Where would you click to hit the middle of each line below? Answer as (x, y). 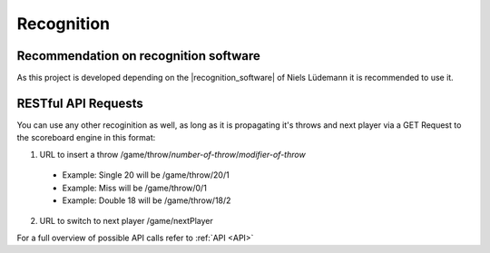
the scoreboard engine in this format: (86, 138)
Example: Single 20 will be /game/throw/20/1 (146, 175)
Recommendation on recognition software (138, 56)
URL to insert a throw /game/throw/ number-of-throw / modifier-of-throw (172, 154)
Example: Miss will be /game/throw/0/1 (135, 188)
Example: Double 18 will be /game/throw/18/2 (147, 200)
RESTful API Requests (80, 103)
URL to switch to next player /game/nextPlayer (126, 221)
